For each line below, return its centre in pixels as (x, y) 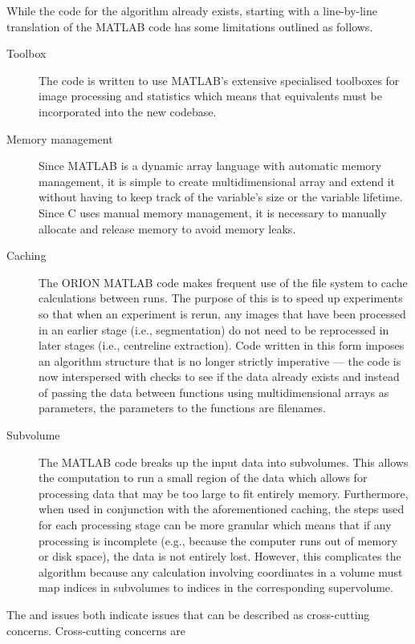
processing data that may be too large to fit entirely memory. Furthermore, (224, 493)
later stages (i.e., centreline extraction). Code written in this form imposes (222, 345)
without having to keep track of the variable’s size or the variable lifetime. (221, 197)
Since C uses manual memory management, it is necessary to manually (213, 212)
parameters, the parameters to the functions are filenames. (182, 408)
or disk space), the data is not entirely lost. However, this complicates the (220, 556)
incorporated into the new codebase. (128, 111)
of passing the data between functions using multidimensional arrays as (214, 392)
